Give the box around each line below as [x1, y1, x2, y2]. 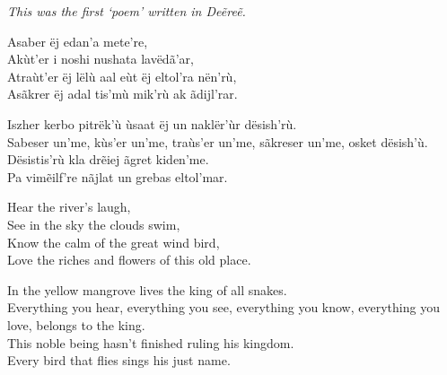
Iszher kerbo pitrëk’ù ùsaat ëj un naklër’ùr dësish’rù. [7, 114, 297, 133]
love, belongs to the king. [7, 315, 145, 334]
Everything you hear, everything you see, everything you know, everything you [7, 298, 440, 317]
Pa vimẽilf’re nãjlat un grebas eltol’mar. [7, 167, 228, 186]
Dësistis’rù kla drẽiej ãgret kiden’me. [7, 150, 209, 169]
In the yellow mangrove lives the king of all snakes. [7, 280, 287, 299]
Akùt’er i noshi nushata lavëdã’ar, [7, 49, 194, 68]
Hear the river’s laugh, [7, 197, 131, 216]
